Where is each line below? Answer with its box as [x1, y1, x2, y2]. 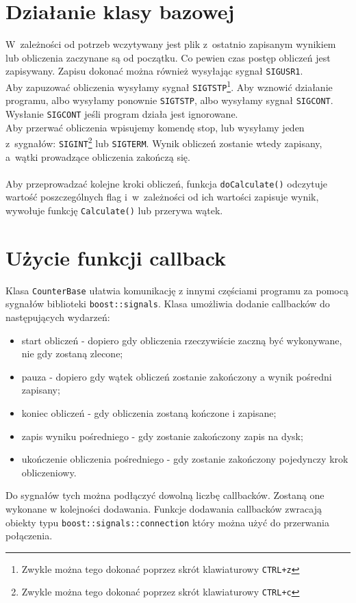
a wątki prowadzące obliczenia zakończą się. [5, 149, 190, 164]
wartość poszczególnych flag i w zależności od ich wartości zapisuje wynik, [5, 190, 319, 204]
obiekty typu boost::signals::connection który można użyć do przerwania [5, 515, 329, 529]
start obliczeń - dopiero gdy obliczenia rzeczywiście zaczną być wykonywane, [21, 333, 342, 347]
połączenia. [5, 528, 53, 543]
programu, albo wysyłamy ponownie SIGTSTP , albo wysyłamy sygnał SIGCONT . [5, 93, 333, 107]
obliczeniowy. [21, 465, 77, 479]
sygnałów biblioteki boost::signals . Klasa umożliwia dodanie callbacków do [5, 296, 330, 311]
